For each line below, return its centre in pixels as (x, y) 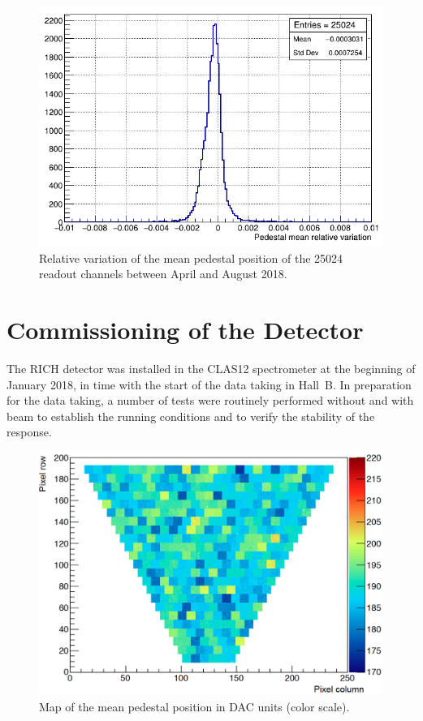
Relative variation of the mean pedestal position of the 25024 (191, 257)
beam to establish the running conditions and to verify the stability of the (191, 416)
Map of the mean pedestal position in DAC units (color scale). (194, 706)
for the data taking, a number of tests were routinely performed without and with (210, 400)
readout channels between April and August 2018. (163, 274)
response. (29, 432)
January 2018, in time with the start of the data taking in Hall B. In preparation (209, 384)
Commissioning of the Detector (185, 330)
